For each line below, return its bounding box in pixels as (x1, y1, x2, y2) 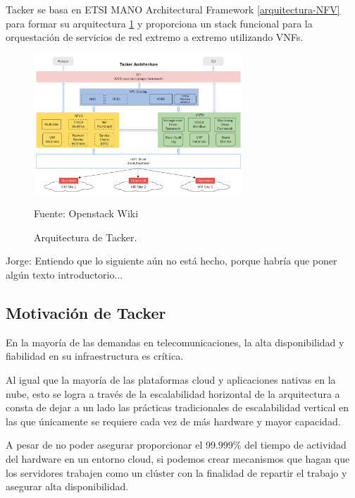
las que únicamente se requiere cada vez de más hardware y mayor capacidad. (6, 413, 341, 428)
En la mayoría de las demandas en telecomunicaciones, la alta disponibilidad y (6, 334, 344, 349)
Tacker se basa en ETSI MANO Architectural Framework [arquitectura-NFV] (6, 2, 340, 16)
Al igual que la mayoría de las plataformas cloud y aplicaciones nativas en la (6, 372, 336, 387)
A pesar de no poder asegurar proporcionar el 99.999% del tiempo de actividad (6, 437, 347, 452)
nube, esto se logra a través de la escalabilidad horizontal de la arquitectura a (6, 386, 340, 401)
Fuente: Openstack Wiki (34, 206, 139, 221)
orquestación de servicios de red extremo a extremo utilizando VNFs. (6, 30, 304, 44)
